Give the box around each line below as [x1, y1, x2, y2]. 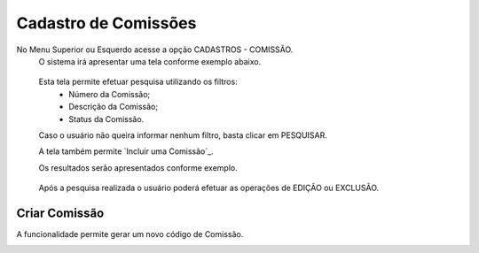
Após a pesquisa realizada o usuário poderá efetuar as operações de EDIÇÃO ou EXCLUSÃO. [38, 182, 380, 194]
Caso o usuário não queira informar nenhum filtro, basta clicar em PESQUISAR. [38, 129, 327, 141]
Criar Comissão [16, 205, 105, 220]
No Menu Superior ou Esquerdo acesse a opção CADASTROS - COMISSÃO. [16, 44, 294, 55]
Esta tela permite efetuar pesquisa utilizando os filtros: [38, 76, 239, 88]
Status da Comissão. [68, 113, 145, 124]
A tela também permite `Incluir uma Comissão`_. [38, 146, 214, 157]
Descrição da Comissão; [68, 102, 159, 112]
